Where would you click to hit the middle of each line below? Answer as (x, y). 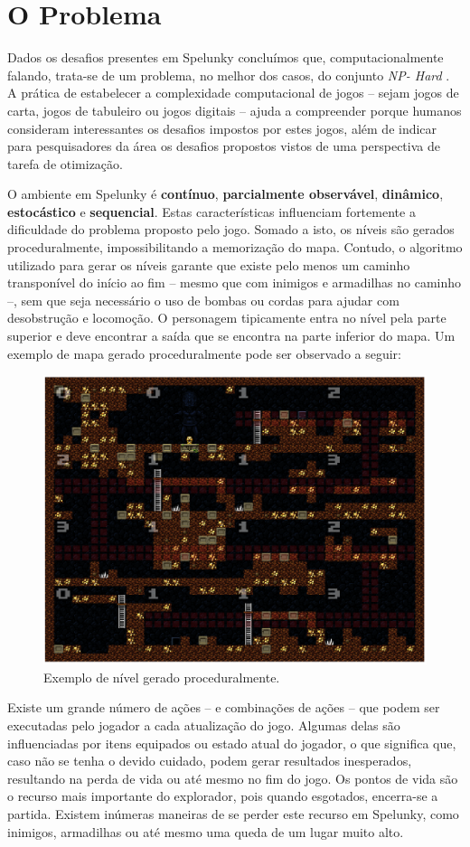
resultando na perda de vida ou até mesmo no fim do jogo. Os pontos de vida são (233, 778)
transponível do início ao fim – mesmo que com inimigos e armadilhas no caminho (235, 282)
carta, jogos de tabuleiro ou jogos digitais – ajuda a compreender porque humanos (235, 110)
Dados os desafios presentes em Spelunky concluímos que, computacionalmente (226, 57)
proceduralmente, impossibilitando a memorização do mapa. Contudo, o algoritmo (235, 247)
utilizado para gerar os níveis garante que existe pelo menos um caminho (209, 264)
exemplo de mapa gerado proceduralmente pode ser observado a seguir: (205, 353)
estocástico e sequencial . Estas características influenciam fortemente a (211, 211)
